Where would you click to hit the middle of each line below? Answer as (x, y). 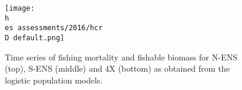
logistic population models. (54, 80)
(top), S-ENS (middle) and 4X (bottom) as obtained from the (117, 68)
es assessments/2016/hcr (54, 28)
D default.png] (35, 38)
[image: (20, 8)
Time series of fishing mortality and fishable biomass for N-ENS (121, 57)
